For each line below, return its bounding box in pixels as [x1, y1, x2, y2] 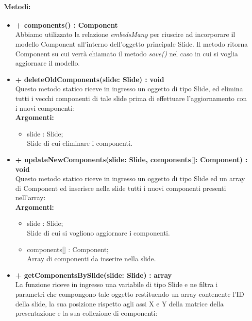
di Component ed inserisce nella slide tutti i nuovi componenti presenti [15, 183, 226, 193]
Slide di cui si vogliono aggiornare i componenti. [27, 228, 170, 238]
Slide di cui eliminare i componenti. [27, 138, 133, 148]
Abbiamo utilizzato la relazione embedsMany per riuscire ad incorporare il [15, 29, 235, 39]
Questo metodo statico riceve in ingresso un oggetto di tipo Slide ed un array [15, 173, 245, 184]
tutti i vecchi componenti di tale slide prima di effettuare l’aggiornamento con [15, 93, 247, 103]
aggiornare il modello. [15, 58, 80, 68]
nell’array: [15, 192, 46, 203]
